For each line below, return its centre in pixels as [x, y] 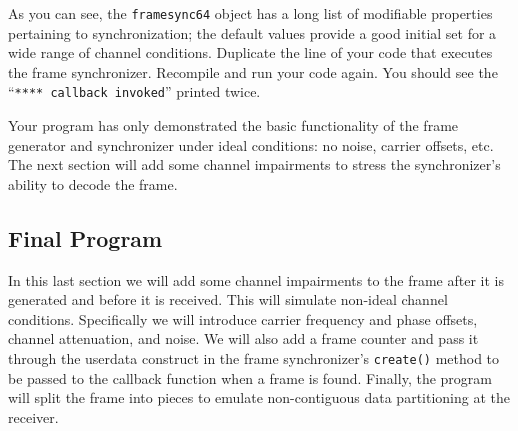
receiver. [33, 416]
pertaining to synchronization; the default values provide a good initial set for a [252, 32]
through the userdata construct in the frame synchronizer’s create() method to [254, 358]
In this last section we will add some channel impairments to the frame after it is [256, 279]
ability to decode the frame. [93, 183]
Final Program [85, 237]
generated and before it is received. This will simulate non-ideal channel [228, 299]
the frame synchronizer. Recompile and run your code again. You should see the [253, 71]
